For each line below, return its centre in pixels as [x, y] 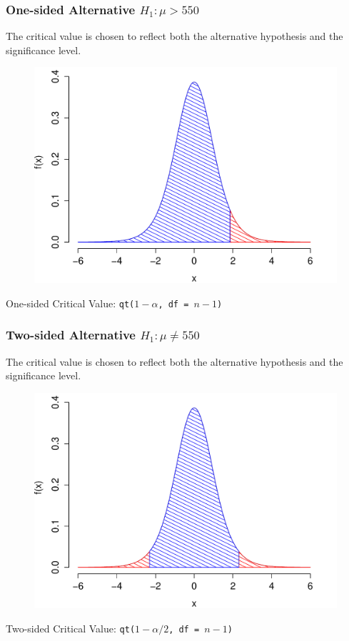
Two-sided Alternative [71, 335]
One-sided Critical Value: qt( [70, 303]
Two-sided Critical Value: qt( [71, 628]
